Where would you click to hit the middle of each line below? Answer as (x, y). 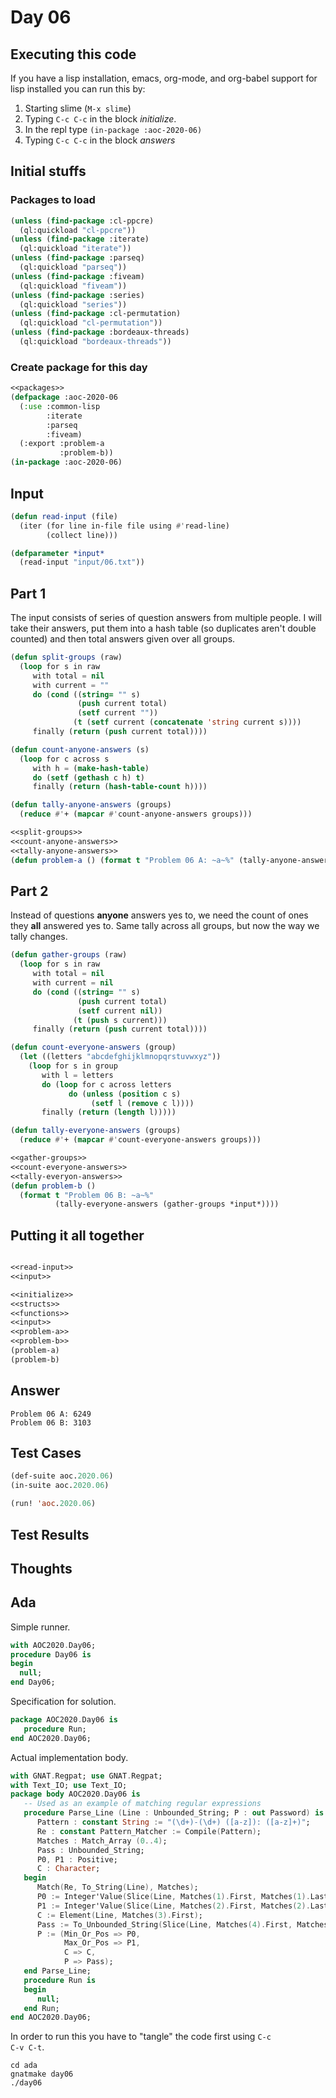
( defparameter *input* (57, 553)
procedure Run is (60, 1980)
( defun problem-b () (53, 1186)
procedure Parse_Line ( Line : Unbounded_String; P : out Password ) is (174, 1813)
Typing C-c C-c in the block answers (100, 140)
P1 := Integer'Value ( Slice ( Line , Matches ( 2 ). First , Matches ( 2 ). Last (182, 1906)
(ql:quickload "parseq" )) (73, 267)
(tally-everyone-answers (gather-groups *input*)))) (167, 1204)
